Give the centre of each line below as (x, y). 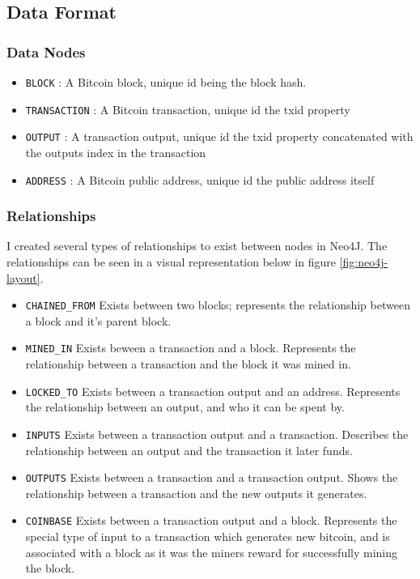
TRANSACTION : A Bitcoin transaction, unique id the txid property (188, 109)
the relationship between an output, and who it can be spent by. (185, 407)
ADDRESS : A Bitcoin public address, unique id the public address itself (200, 179)
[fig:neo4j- (364, 262)
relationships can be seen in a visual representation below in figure (171, 262)
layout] (23, 277)
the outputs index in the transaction (116, 152)
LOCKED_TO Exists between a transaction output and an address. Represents (213, 391)
